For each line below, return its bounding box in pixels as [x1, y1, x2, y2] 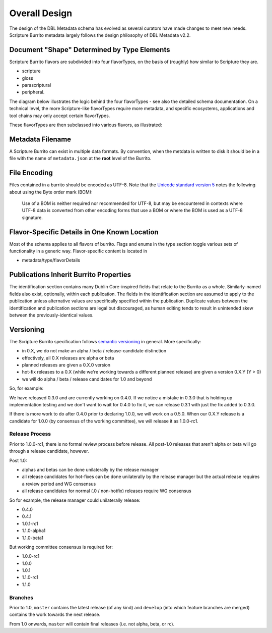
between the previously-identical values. [9, 312, 94, 318]
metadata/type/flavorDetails [22, 257, 81, 263]
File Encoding [9, 169, 53, 177]
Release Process [9, 431, 51, 438]
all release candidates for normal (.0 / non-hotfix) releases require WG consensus [22, 488, 191, 494]
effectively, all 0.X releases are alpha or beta [22, 355, 114, 361]
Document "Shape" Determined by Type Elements [9, 45, 170, 54]
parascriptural [22, 82, 51, 88]
